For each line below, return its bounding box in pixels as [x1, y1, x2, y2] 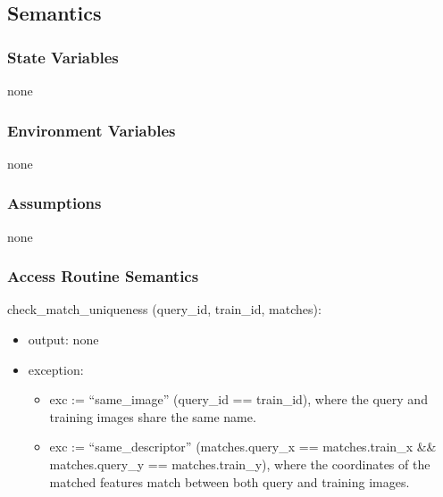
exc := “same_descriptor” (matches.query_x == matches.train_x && [49, 437, 437, 456]
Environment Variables [7, 119, 176, 141]
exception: [28, 360, 84, 378]
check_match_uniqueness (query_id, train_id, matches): [7, 300, 322, 319]
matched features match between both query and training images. [49, 472, 410, 491]
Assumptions [7, 192, 102, 214]
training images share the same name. [49, 407, 256, 426]
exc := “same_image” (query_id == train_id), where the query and [49, 390, 428, 409]
